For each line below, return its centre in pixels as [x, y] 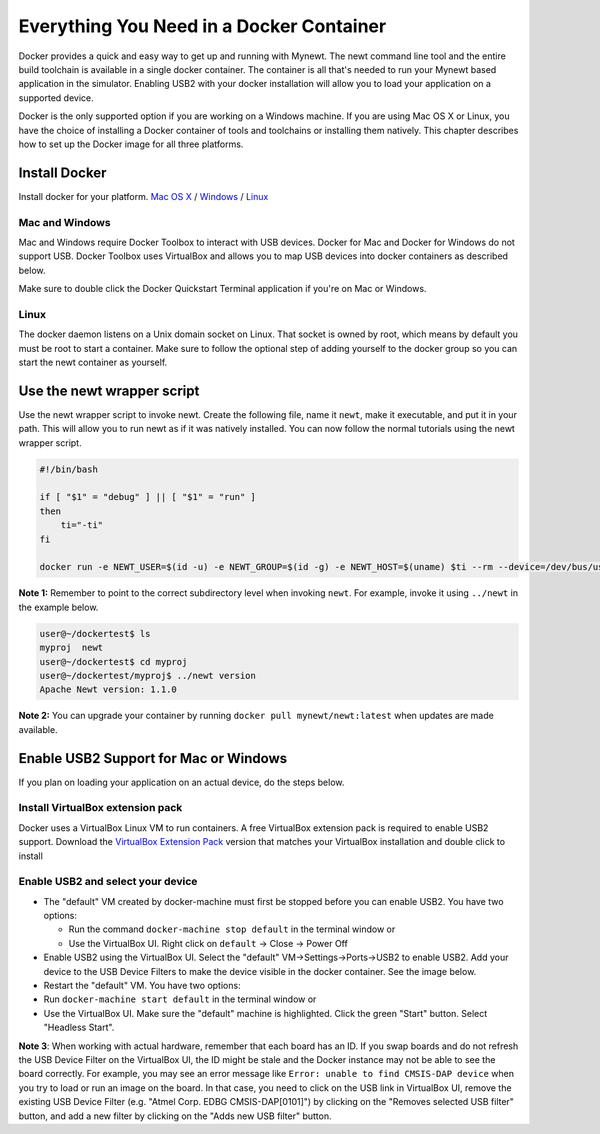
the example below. [58, 607]
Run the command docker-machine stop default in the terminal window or [232, 929]
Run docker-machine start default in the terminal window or [180, 999]
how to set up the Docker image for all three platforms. [131, 144]
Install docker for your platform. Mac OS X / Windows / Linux [143, 196]
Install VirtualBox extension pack [100, 808]
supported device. [56, 97]
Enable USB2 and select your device [108, 882]
